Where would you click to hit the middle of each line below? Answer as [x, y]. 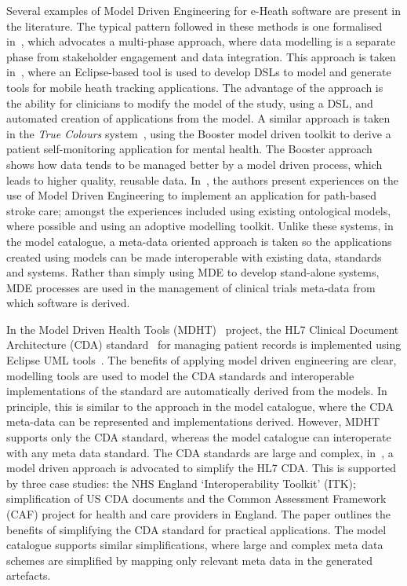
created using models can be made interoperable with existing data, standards [194, 256]
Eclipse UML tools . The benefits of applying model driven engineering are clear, [202, 360]
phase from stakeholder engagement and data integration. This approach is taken [201, 56]
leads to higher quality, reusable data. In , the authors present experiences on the [202, 179]
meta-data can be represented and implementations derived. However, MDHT [193, 421]
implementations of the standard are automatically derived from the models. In [197, 391]
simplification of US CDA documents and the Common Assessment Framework [196, 498]
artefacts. [29, 575]
